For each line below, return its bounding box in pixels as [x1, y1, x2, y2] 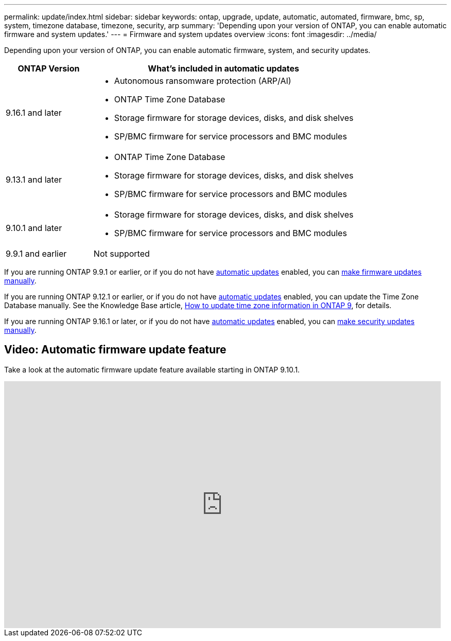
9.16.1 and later [6, 108, 62, 118]
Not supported [93, 248, 150, 259]
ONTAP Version [18, 63, 80, 74]
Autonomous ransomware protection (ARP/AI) [114, 76, 291, 86]
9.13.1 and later [6, 174, 62, 185]
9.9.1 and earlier [6, 248, 67, 259]
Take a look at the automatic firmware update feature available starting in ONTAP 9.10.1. [4, 365, 300, 374]
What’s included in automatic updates [148, 63, 300, 74]
